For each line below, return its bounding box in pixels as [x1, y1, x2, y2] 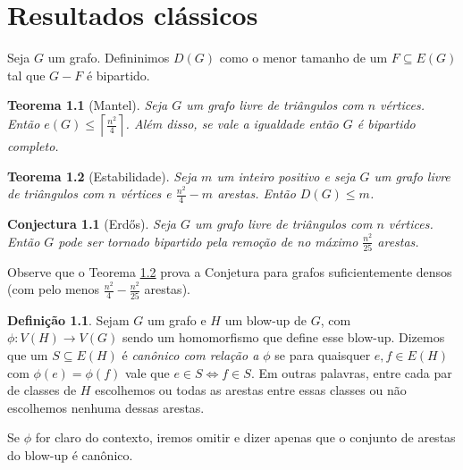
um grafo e [147, 310, 206, 329]
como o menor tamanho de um [219, 48, 388, 67]
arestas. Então [217, 184, 296, 203]
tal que [7, 65, 46, 84]
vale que [124, 363, 170, 382]
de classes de [7, 381, 77, 399]
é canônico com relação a [122, 345, 259, 364]
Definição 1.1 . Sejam [7, 310, 130, 329]
